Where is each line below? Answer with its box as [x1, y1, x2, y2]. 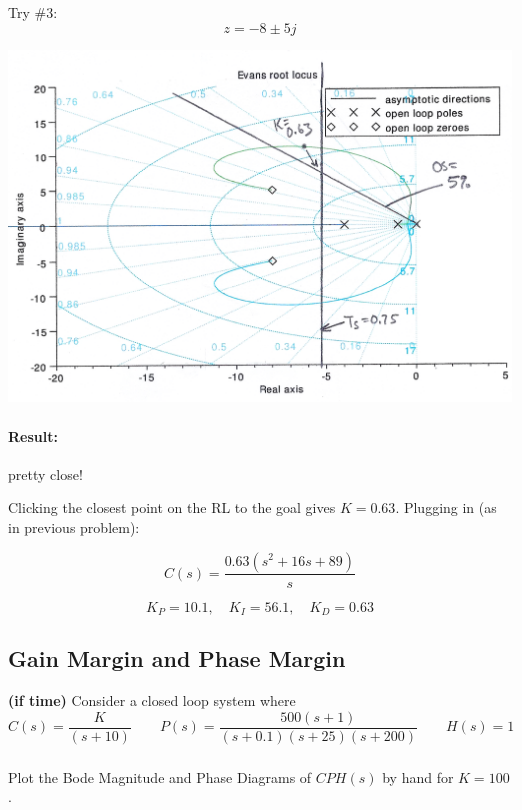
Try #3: [8, 2, 58, 22]
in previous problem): [8, 516, 140, 537]
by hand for [382, 766, 454, 787]
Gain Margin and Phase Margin [8, 643, 346, 674]
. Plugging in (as [395, 497, 497, 518]
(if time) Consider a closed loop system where [8, 690, 296, 711]
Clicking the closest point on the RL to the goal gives [8, 497, 336, 518]
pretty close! [8, 463, 83, 484]
